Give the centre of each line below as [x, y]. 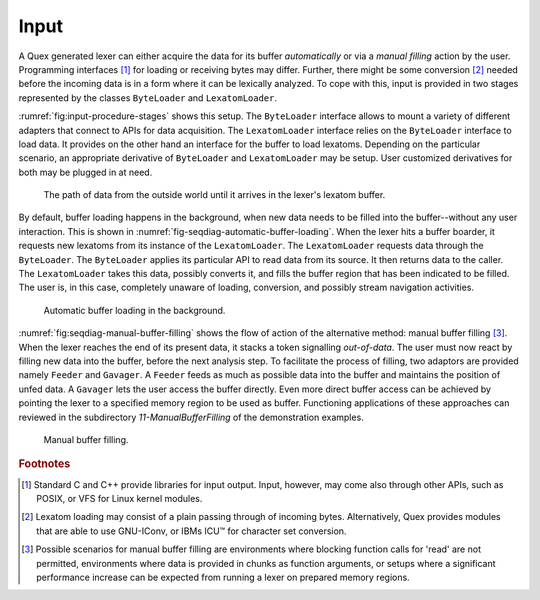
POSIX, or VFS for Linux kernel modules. [119, 498]
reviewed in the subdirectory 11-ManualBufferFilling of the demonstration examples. [191, 417]
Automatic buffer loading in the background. [134, 310]
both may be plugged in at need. [85, 172]
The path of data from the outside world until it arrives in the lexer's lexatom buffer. [214, 195]
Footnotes [44, 464]
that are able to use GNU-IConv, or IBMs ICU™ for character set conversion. [191, 531]
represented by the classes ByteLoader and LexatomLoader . [148, 97]
